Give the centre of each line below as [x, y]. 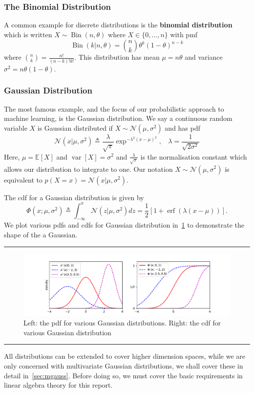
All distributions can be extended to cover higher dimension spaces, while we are [125, 356]
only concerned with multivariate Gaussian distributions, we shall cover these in [124, 366]
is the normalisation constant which [194, 156]
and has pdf [182, 127]
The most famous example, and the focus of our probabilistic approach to [114, 108]
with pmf [184, 34]
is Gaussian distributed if [75, 127]
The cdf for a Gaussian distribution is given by [74, 197]
